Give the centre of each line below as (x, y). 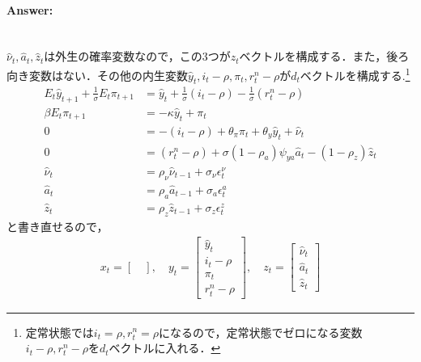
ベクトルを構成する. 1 (355, 74)
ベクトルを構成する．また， (313, 56)
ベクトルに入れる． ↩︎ (165, 348)
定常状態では (60, 332)
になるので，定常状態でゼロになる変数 (261, 332)
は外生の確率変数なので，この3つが (137, 56)
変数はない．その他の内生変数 (108, 75)
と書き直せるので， (57, 226)
